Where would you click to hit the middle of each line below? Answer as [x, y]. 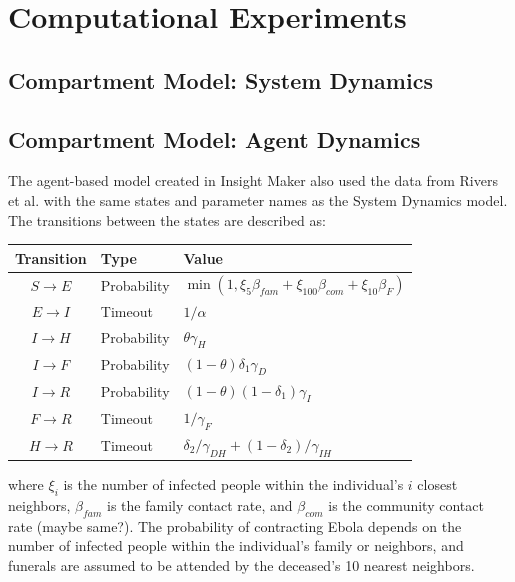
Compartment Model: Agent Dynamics [214, 138]
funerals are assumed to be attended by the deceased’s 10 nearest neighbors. [241, 564]
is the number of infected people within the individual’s [233, 484]
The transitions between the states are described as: [167, 219]
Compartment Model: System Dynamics [220, 79]
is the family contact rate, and [200, 504]
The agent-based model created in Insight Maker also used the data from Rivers [253, 180]
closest [437, 484]
